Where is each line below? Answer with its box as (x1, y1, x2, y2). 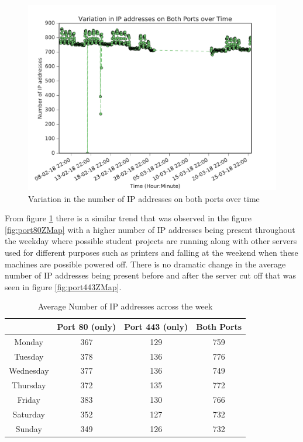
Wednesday (9, 364, 49, 377)
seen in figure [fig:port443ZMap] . (5, 280, 122, 293)
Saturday (12, 408, 45, 420)
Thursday (12, 379, 46, 391)
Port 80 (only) (57, 320, 116, 332)
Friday (17, 394, 40, 406)
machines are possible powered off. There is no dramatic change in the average (5, 257, 286, 270)
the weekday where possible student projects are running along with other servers (5, 235, 297, 247)
